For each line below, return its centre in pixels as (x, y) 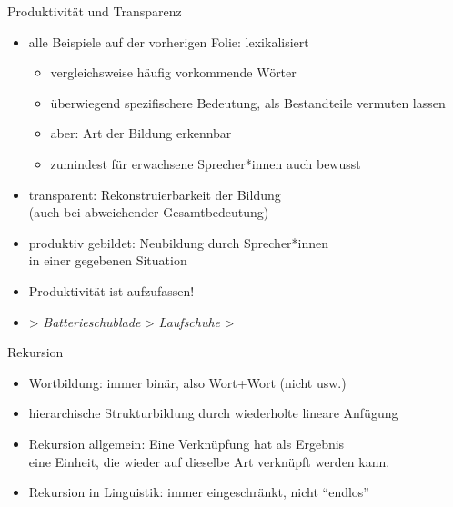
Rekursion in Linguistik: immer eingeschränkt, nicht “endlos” (199, 492)
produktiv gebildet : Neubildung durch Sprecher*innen (179, 242)
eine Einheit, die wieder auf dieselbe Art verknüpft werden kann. (209, 461)
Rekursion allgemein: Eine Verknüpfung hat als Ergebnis (186, 443)
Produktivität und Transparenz (95, 11)
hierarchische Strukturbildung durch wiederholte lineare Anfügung (213, 413)
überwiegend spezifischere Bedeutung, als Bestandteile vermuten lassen (248, 102)
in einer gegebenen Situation (108, 260)
